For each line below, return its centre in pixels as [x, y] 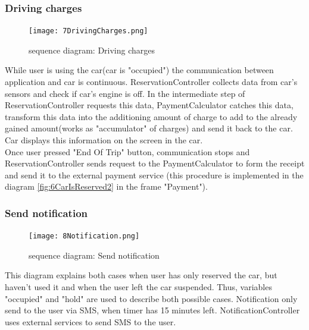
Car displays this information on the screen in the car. [104, 140]
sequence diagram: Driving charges [92, 50]
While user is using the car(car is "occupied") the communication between [139, 70]
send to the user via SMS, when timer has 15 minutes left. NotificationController [152, 310]
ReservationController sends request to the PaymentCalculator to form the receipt [155, 163]
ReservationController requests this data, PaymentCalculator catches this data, [149, 105]
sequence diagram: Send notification [94, 255]
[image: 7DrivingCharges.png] [88, 31]
